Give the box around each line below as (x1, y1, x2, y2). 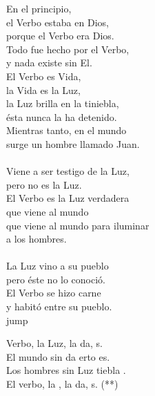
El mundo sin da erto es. (6, 349, 110, 364)
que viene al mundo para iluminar (6, 218, 149, 232)
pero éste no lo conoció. (6, 272, 105, 286)
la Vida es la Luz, (6, 82, 81, 97)
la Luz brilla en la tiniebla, (6, 96, 119, 111)
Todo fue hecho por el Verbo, (6, 41, 130, 56)
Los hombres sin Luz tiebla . (6, 363, 126, 377)
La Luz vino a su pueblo (6, 258, 109, 273)
